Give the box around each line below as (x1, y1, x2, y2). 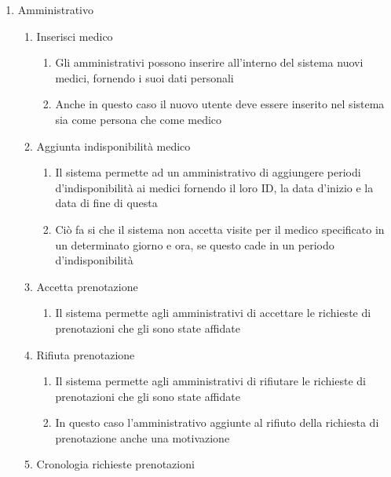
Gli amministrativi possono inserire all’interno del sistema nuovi (55, 54, 364, 71)
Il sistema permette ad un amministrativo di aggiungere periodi (55, 164, 361, 180)
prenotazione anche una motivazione (55, 429, 230, 446)
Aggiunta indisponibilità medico (36, 137, 191, 154)
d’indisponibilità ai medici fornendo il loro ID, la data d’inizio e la (55, 179, 374, 195)
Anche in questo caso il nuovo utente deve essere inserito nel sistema (55, 96, 385, 112)
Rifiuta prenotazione (36, 346, 135, 362)
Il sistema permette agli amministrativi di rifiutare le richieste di (55, 373, 366, 389)
